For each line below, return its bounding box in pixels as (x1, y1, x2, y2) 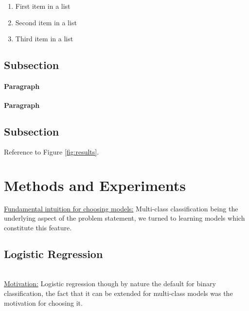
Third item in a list (15, 34, 73, 44)
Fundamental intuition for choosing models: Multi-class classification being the (4, 203, 238, 213)
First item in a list (15, 1, 71, 11)
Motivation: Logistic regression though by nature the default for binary (4, 278, 216, 289)
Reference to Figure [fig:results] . (4, 147, 99, 157)
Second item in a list (15, 17, 77, 27)
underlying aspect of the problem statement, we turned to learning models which (4, 213, 245, 223)
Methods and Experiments (4, 175, 186, 195)
